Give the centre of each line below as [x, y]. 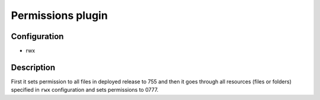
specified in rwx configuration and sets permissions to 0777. [85, 90]
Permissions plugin [59, 15]
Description [33, 67]
